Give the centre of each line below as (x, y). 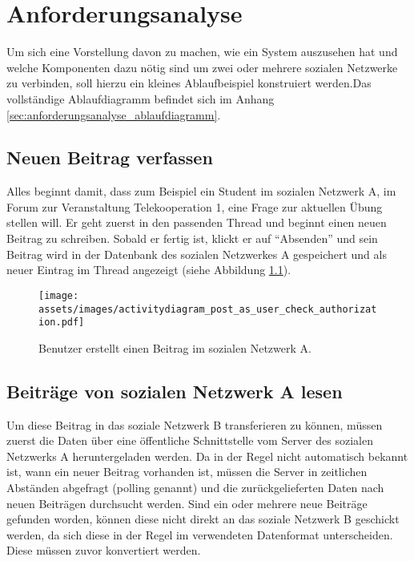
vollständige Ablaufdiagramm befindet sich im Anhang (141, 98)
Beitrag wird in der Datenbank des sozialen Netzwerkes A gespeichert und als (197, 254)
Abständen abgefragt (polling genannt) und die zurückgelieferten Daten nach (195, 487)
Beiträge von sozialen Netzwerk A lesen (175, 391)
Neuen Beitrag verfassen (110, 157)
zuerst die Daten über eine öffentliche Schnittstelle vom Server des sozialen (190, 440)
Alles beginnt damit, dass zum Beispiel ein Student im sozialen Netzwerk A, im (201, 191)
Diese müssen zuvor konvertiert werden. (104, 550)
